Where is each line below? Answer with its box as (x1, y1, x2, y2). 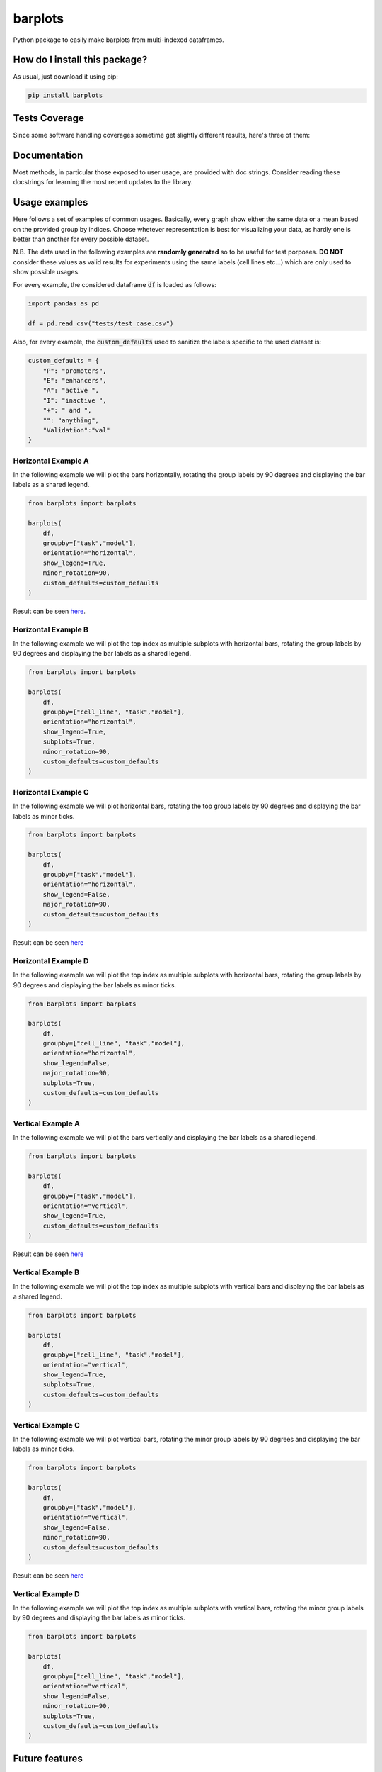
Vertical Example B (13, 1267, 79, 1277)
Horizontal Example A (13, 456, 89, 466)
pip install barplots (28, 91, 103, 99)
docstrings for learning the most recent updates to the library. (13, 178, 193, 186)
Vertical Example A (13, 1118, 81, 1128)
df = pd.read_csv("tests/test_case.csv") (28, 320, 174, 327)
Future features (13, 1752, 83, 1764)
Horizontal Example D (13, 955, 89, 965)
